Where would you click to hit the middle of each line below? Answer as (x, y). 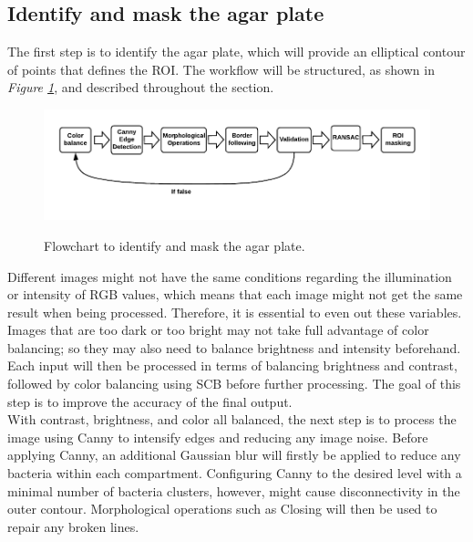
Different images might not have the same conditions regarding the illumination (230, 276)
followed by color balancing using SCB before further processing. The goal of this (234, 384)
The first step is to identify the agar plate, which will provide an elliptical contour (236, 52)
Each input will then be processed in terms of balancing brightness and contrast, (232, 365)
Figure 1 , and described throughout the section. (141, 87)
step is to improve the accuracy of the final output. (150, 401)
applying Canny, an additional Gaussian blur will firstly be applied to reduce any (234, 455)
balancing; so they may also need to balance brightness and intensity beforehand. (234, 347)
